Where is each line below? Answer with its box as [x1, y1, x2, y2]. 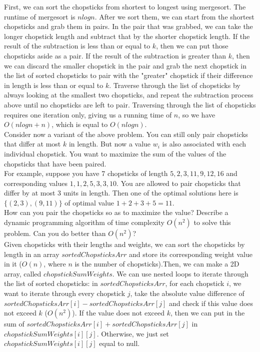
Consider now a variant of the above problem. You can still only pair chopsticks [4, 128, 248, 139]
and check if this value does [168, 297, 253, 308]
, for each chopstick [165, 278, 224, 288]
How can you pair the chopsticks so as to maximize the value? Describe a [4, 207, 228, 217]
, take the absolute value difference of [130, 288, 244, 298]
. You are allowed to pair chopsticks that [116, 177, 241, 188]
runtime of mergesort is [4, 11, 75, 21]
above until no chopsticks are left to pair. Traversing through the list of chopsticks [4, 99, 256, 109]
